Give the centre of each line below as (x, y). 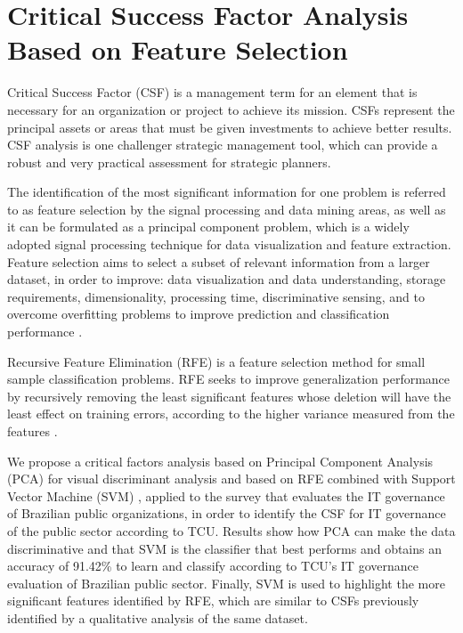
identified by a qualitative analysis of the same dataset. (158, 617)
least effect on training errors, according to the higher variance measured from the (231, 414)
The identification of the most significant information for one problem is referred (227, 192)
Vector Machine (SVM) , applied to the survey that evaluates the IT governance (226, 495)
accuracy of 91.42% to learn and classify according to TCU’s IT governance (213, 566)
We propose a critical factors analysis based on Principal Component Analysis (220, 461)
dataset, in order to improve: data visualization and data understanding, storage (227, 279)
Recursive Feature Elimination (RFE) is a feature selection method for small (216, 361)
